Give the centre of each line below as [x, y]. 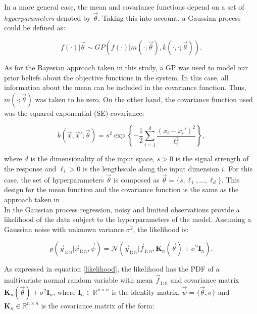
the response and [30, 168]
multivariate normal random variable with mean [79, 280]
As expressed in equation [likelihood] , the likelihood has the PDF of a [112, 269]
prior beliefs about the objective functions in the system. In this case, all [116, 77]
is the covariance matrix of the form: [98, 305]
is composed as [136, 179]
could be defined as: [35, 28]
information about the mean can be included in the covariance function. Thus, [125, 87]
